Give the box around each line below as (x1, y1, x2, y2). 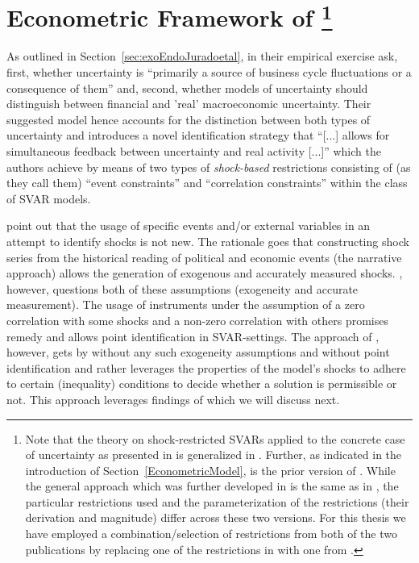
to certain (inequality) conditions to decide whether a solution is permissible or (6, 375, 397, 392)
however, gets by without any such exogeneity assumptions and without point (6, 344, 390, 361)
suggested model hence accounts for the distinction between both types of (6, 111, 371, 127)
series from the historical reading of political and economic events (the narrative (6, 248, 402, 265)
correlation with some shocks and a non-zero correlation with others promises (6, 311, 388, 328)
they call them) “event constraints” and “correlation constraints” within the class (6, 174, 408, 191)
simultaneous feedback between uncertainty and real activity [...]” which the (6, 143, 381, 160)
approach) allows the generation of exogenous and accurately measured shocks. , (6, 265, 403, 281)
